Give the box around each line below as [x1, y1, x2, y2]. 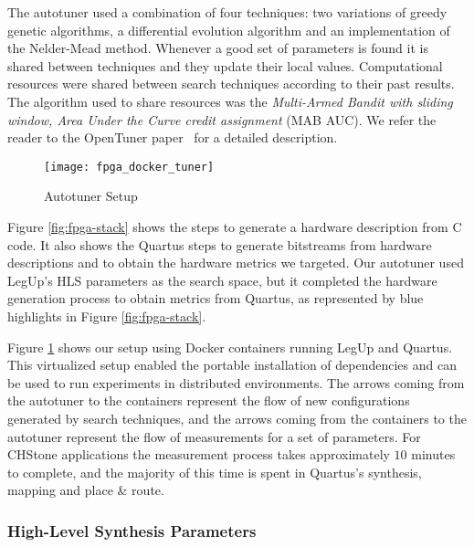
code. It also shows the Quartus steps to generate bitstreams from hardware [7, 235, 432, 254]
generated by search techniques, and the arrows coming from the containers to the [7, 408, 467, 427]
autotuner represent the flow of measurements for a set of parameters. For [7, 426, 421, 446]
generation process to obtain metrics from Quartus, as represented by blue [7, 289, 424, 308]
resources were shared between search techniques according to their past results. [7, 74, 455, 93]
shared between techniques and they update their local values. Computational [7, 56, 443, 75]
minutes [411, 445, 456, 464]
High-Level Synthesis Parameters [7, 519, 257, 542]
